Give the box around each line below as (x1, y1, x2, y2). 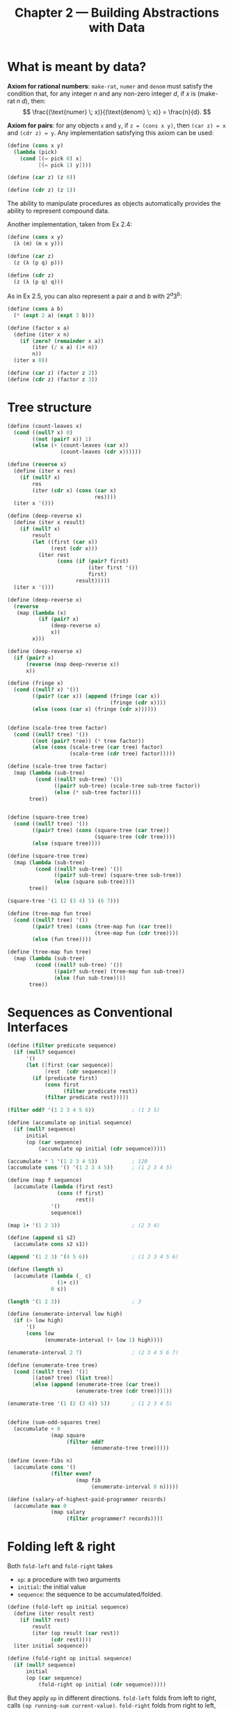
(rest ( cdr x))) (51, 545, 98, 552)
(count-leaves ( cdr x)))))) (60, 448, 141, 456)
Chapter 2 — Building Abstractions (14, 5, 220, 21)
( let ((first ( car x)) (32, 538, 98, 545)
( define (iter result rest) (13, 1610, 95, 1618)
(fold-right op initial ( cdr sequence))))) (38, 1681, 167, 1688)
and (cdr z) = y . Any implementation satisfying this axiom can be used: (7, 128, 214, 137)
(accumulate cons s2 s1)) (13, 1241, 89, 1248)
